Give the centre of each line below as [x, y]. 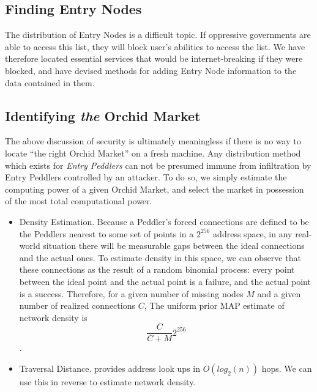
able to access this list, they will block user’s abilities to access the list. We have [155, 46]
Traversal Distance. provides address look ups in [110, 368]
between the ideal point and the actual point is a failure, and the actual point [165, 281]
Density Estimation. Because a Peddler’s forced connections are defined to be [164, 221]
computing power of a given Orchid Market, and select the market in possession [155, 189]
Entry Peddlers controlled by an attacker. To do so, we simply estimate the [146, 177]
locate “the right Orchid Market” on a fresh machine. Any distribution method [153, 153]
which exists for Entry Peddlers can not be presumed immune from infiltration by [158, 165]
